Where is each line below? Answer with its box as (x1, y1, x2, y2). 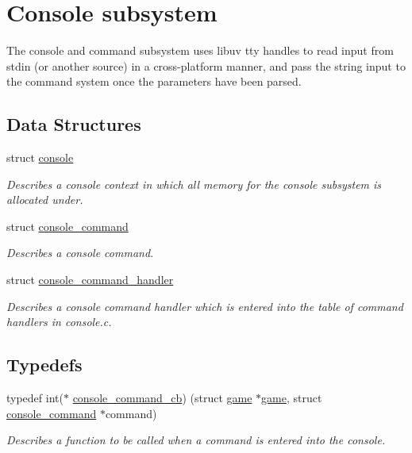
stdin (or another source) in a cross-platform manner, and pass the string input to (6, 57, 406, 74)
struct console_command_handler (6, 271, 174, 288)
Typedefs (6, 352, 83, 377)
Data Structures (6, 112, 141, 136)
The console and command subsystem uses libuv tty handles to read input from (6, 42, 394, 59)
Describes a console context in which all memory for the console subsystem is (6, 175, 382, 192)
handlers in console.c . (6, 313, 112, 330)
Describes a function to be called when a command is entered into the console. (6, 432, 386, 448)
